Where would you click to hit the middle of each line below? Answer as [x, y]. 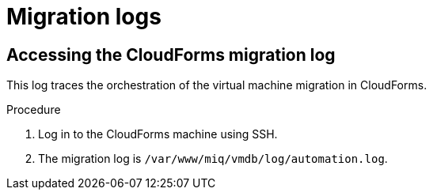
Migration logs [84, 17]
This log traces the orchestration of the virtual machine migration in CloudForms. [217, 85]
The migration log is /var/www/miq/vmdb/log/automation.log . [213, 159]
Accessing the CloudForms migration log [171, 55]
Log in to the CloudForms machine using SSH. [158, 134]
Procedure [34, 110]
